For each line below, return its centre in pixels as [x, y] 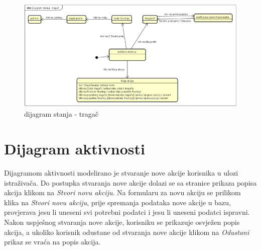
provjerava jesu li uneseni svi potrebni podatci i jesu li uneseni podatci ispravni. [127, 212]
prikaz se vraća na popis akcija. [52, 242]
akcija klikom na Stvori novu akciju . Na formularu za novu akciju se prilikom [122, 192]
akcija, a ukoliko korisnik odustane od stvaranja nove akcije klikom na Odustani [127, 232]
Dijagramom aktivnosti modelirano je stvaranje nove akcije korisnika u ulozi [121, 172]
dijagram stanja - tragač [61, 114]
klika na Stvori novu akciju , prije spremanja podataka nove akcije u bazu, [117, 202]
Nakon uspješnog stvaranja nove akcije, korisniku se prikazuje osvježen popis [122, 222]
